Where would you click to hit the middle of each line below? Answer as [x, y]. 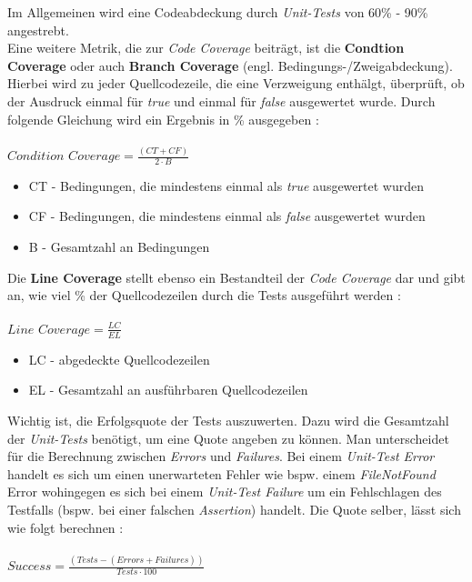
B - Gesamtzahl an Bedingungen [119, 247]
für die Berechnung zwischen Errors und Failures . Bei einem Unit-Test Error [221, 456]
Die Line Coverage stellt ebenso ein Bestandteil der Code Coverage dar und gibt [236, 277]
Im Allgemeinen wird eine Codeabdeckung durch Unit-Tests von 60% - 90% [218, 12]
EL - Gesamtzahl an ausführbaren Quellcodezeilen [168, 390]
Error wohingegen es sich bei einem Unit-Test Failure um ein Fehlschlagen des [225, 492]
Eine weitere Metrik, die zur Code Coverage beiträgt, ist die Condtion [206, 48]
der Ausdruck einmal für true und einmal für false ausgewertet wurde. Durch [221, 100]
